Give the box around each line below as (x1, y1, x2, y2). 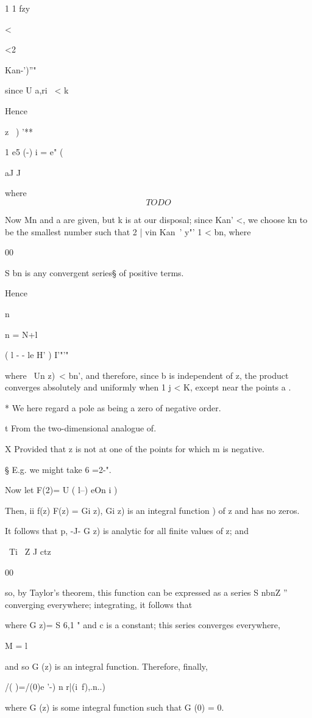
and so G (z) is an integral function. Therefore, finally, (5, 659, 208, 672)
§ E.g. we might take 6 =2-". (5, 463, 112, 475)
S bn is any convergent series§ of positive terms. (5, 266, 184, 279)
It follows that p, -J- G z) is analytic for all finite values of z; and (5, 524, 249, 537)
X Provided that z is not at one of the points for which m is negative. (5, 442, 264, 455)
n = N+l (5, 328, 38, 340)
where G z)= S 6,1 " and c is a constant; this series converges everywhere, (5, 618, 280, 631)
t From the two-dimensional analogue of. (5, 422, 157, 434)
